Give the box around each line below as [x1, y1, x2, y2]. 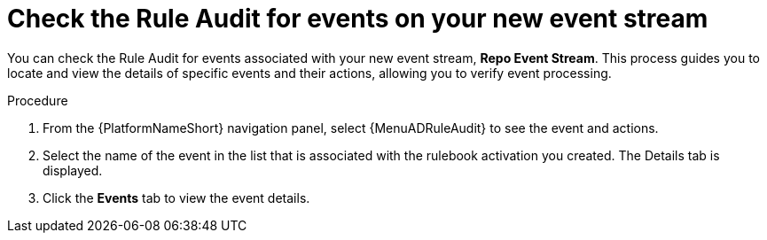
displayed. [43, 162, 103, 178]
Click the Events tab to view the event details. [43, 190, 310, 205]
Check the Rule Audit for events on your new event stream [7, 4, 708, 34]
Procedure [7, 92, 68, 108]
